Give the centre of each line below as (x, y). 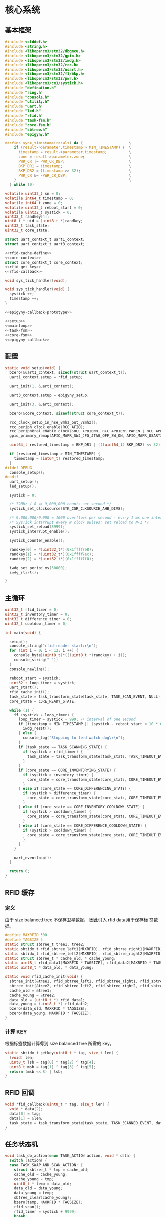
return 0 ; (20, 871)
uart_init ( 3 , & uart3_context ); (42, 404)
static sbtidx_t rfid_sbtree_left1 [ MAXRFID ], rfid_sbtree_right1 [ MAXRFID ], (85, 949)
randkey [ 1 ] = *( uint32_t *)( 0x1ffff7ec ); (52, 554)
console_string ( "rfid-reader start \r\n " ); (54, 646)
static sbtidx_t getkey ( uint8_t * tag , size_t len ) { (62, 1053)
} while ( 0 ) (22, 185)
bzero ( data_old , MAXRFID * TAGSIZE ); (48, 1009)
